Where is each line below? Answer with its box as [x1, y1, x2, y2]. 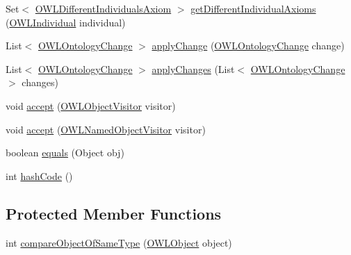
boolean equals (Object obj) [6, 145, 124, 160]
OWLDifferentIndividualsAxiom [35, 1, 172, 15]
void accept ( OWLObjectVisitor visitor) [6, 98, 176, 113]
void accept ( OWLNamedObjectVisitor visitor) [6, 122, 206, 136]
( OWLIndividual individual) [6, 15, 126, 29]
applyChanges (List [152, 61, 235, 76]
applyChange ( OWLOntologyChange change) [152, 38, 345, 53]
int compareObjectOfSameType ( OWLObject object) [6, 235, 232, 249]
